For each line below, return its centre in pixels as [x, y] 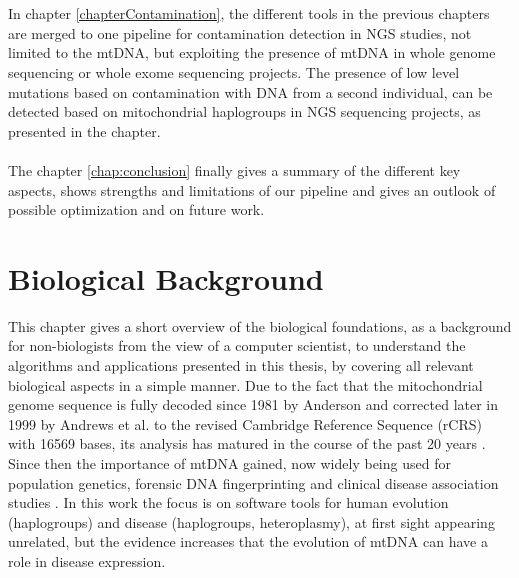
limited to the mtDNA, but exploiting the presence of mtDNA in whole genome [252, 52]
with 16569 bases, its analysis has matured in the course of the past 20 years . [247, 443]
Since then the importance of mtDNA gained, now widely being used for [229, 463]
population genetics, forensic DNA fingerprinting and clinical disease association [253, 482]
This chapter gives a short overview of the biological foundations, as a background [260, 325]
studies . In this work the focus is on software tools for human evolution [228, 502]
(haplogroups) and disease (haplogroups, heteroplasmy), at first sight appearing [251, 521]
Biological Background [166, 277]
